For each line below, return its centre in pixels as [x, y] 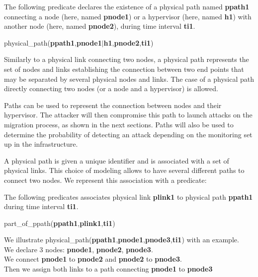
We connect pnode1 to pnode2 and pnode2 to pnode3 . [93, 259]
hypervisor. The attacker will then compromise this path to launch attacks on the [128, 115]
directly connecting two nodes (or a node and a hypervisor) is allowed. [111, 88]
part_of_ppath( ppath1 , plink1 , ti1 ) [60, 223]
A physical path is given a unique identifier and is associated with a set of [117, 160]
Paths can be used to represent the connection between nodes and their [113, 105]
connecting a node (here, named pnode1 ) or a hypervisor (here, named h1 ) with [128, 16]
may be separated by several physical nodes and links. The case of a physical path [129, 79]
